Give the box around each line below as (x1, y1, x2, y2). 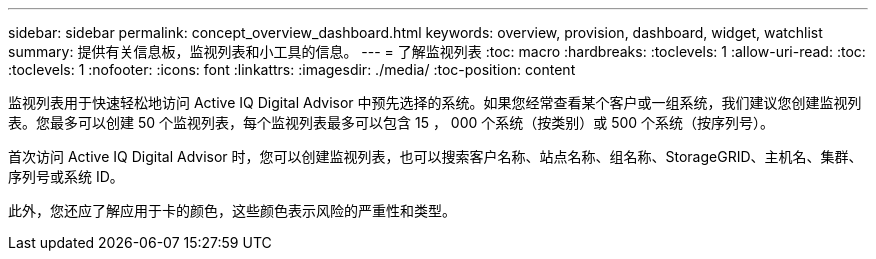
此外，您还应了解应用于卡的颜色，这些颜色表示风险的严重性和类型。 (8, 202, 456, 219)
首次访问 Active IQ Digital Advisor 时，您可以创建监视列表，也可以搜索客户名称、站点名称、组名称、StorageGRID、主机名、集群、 (8, 148, 863, 165)
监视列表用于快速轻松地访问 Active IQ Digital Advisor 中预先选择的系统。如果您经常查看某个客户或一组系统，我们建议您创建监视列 (8, 94, 862, 111)
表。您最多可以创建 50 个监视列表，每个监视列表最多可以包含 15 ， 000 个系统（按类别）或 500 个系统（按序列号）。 (8, 114, 775, 131)
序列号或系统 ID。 (8, 168, 124, 185)
